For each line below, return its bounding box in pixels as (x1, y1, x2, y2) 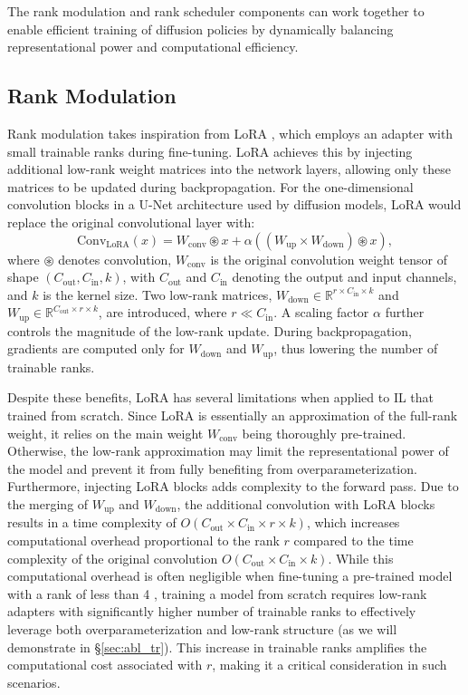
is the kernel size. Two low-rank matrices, (43, 285, 272, 304)
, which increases (306, 513, 400, 532)
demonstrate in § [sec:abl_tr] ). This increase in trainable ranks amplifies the (7, 637, 427, 656)
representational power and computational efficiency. (7, 37, 299, 56)
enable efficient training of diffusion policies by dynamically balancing (7, 19, 394, 38)
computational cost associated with (7, 655, 203, 674)
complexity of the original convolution (7, 548, 218, 567)
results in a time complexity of (7, 513, 177, 532)
